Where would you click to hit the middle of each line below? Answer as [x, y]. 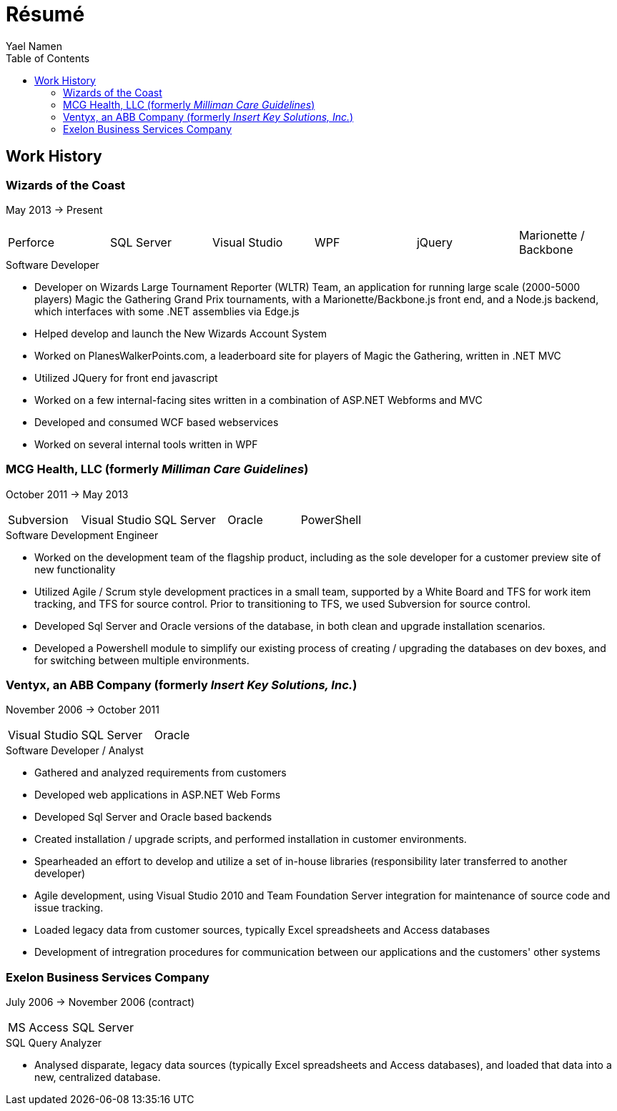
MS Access [38, 1028]
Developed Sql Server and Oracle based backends [153, 817]
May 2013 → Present [54, 209]
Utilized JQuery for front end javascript [126, 377]
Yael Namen [34, 46]
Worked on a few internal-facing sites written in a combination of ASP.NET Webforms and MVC [258, 400]
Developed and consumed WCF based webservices [157, 422]
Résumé [45, 14]
